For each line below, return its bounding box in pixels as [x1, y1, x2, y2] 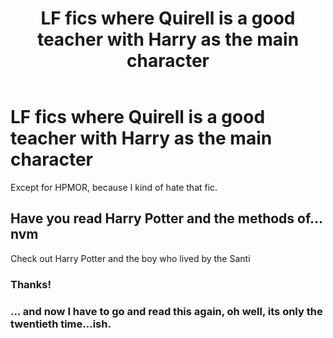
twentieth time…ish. [10, 317, 112, 331]
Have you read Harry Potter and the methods [10, 210, 295, 227]
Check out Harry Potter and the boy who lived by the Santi [10, 252, 251, 264]
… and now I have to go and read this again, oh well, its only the [10, 304, 323, 318]
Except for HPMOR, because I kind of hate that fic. [10, 181, 218, 193]
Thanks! [10, 277, 52, 291]
